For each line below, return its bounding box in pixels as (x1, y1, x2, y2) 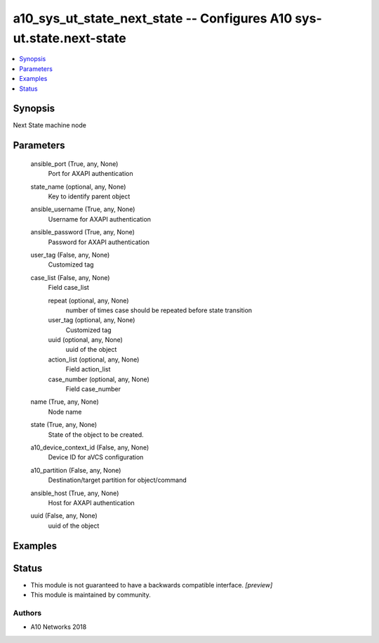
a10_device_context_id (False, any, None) (30, 443, 149, 452)
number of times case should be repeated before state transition (65, 306, 253, 314)
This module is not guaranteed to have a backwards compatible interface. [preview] (30, 580, 273, 589)
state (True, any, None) (30, 421, 98, 429)
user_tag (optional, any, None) (48, 316, 135, 324)
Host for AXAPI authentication (48, 498, 135, 507)
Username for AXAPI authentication (48, 215, 151, 223)
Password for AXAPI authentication (48, 238, 150, 246)
